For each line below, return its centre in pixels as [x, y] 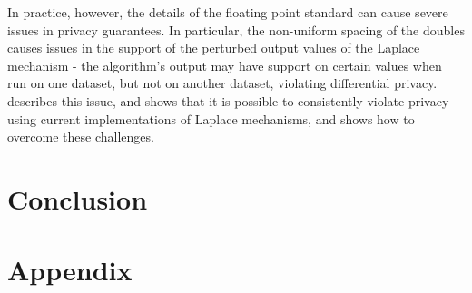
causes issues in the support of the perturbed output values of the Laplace [214, 48]
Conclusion [78, 198]
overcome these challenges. [81, 137]
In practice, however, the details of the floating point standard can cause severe [228, 12]
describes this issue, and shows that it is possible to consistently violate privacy [228, 100]
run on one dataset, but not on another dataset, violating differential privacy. [222, 83]
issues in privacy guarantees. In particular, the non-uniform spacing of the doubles [236, 29]
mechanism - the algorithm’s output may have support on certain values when [225, 65]
